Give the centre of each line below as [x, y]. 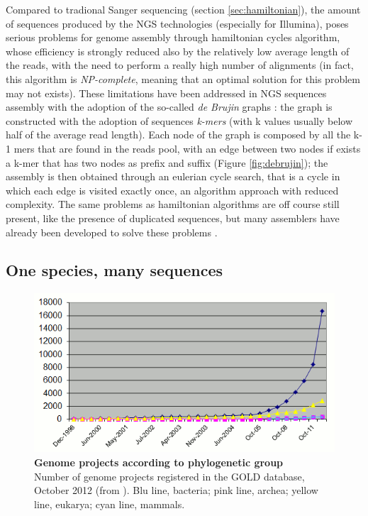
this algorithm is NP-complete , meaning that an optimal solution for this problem [183, 78]
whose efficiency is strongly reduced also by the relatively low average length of [178, 51]
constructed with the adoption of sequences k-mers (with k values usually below [179, 120]
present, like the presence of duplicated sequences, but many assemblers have [173, 218]
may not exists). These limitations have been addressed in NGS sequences [166, 93]
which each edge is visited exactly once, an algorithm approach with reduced [172, 190]
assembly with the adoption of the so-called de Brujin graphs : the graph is [169, 107]
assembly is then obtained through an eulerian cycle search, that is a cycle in [173, 176]
